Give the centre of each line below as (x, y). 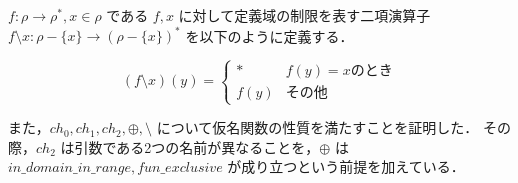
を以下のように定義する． (269, 35)
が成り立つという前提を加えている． (346, 166)
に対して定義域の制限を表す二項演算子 (304, 15)
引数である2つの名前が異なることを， (197, 146)
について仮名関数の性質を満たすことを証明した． (317, 127)
